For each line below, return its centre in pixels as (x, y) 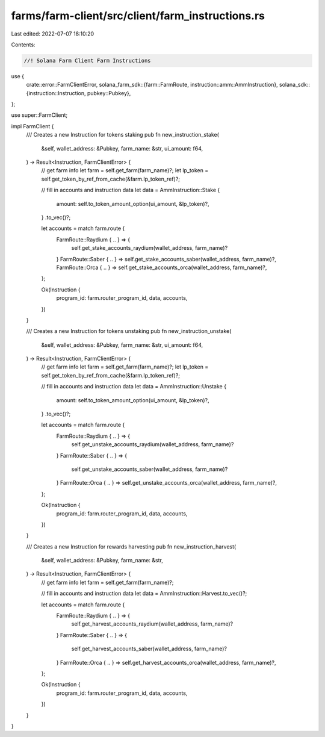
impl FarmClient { (32, 126)
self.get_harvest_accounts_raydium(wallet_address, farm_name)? (152, 624)
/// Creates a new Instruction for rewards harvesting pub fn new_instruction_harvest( (131, 546)
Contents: (23, 45)
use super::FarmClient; (39, 115)
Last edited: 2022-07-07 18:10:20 (53, 34)
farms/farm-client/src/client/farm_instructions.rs (138, 16)
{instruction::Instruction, (56, 93)
